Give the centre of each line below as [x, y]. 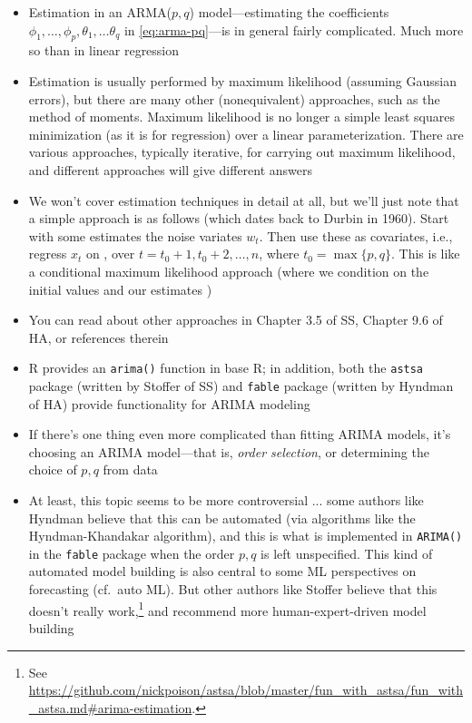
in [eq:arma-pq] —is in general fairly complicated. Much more [294, 29]
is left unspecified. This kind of [347, 553]
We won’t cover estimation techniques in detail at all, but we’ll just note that [244, 200]
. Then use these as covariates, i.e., [356, 235]
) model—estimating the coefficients [289, 12]
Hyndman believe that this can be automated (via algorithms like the [222, 518]
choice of [53, 469]
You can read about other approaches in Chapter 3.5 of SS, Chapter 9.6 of [236, 320]
